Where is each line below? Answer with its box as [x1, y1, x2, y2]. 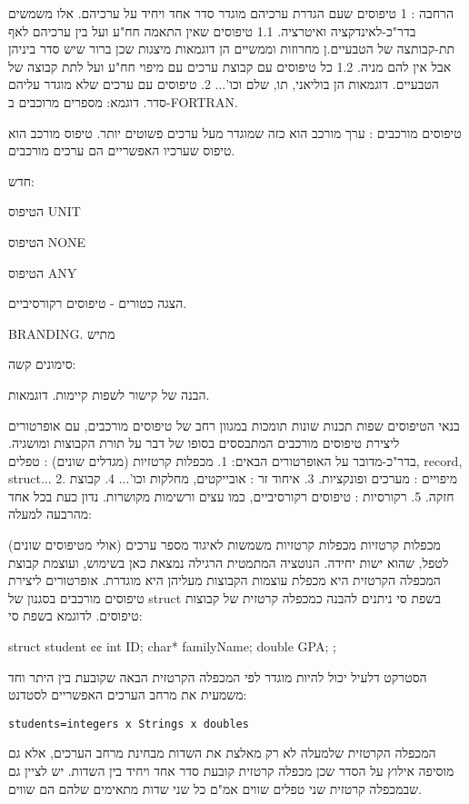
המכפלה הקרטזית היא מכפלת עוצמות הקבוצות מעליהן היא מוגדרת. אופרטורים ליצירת [8, 571, 441, 590]
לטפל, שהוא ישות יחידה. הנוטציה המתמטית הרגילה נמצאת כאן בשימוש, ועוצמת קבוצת [8, 552, 449, 571]
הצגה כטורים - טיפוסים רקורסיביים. [8, 293, 187, 313]
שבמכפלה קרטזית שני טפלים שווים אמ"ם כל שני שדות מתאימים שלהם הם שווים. [8, 779, 422, 798]
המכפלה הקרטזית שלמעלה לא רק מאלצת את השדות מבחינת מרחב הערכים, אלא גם [8, 743, 436, 762]
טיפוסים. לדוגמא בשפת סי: [8, 606, 143, 625]
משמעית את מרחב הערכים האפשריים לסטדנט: [8, 685, 247, 704]
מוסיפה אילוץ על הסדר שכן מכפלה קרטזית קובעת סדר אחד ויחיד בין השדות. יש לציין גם [8, 761, 454, 780]
